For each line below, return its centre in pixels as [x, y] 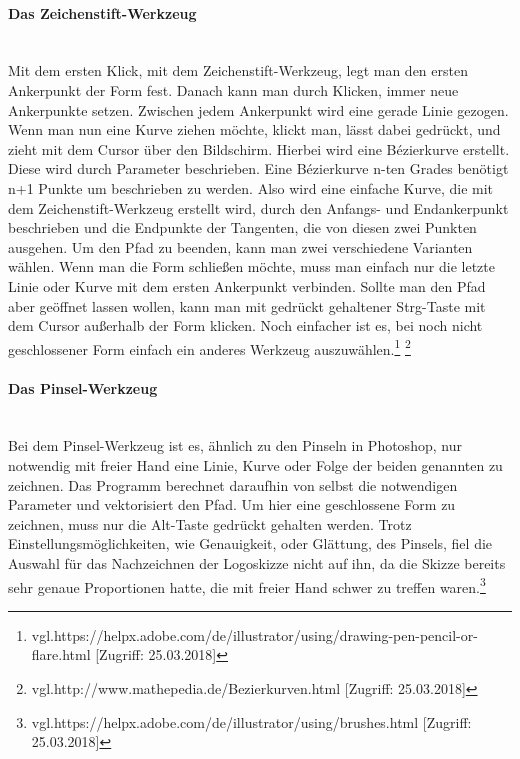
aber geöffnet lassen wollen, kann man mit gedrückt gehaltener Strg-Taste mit [247, 305]
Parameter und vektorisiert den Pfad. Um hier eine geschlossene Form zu [232, 504]
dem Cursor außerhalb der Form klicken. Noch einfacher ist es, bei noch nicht [245, 325]
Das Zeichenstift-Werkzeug [102, 12]
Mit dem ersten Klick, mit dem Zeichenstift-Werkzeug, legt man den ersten [238, 70]
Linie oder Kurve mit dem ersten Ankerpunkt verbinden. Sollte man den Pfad [247, 285]
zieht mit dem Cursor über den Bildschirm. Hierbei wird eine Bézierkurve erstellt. [259, 148]
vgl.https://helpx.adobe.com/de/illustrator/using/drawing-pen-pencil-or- [254, 634]
